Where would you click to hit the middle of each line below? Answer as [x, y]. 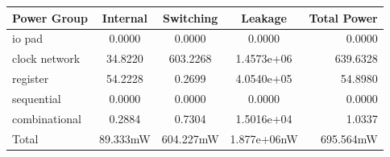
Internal [124, 17]
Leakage [264, 17]
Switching [190, 17]
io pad [28, 38]
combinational [47, 118]
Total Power [343, 17]
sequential [37, 98]
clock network [46, 58]
